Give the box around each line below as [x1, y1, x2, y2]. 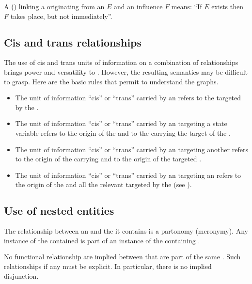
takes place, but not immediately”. [10, 11, 112, 21]
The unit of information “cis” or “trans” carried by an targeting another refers [15, 144, 248, 154]
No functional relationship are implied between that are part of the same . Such [4, 252, 241, 262]
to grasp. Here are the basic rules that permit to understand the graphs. [4, 76, 219, 86]
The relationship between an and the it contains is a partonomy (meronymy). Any [4, 226, 248, 236]
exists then [211, 1, 244, 11]
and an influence [114, 1, 163, 11]
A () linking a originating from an [4, 1, 105, 11]
